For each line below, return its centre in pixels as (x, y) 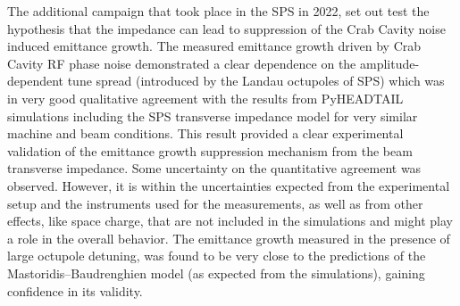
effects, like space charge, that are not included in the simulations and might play (230, 221)
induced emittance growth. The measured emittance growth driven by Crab (214, 46)
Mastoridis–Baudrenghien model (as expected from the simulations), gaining (216, 273)
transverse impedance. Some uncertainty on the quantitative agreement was (214, 168)
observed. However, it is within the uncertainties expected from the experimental (229, 185)
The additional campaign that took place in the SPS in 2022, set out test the (218, 11)
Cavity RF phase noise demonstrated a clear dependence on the (182, 63)
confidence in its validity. (75, 290)
